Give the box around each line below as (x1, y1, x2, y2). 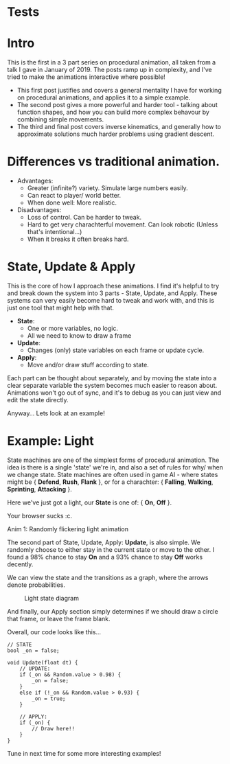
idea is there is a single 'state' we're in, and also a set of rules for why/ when (7, 463, 223, 471)
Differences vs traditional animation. (7, 154, 220, 170)
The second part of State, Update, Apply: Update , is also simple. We (7, 538, 200, 546)
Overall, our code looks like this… (7, 627, 102, 636)
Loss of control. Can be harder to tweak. (27, 213, 142, 222)
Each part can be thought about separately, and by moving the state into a (7, 374, 217, 382)
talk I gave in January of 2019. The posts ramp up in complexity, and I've (7, 66, 212, 74)
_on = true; (32, 695, 67, 702)
